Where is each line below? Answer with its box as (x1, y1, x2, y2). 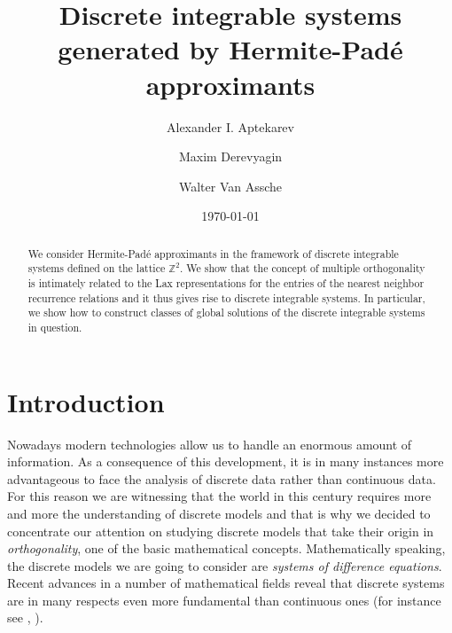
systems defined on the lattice (27, 261, 166, 276)
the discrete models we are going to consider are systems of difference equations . (7, 556, 442, 574)
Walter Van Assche (178, 176, 283, 195)
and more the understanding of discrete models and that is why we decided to (7, 504, 431, 522)
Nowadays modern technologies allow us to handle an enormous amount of (7, 434, 412, 453)
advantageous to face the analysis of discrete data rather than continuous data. (7, 469, 436, 488)
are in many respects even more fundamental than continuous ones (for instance (7, 590, 441, 609)
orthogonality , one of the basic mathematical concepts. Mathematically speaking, (7, 539, 446, 558)
